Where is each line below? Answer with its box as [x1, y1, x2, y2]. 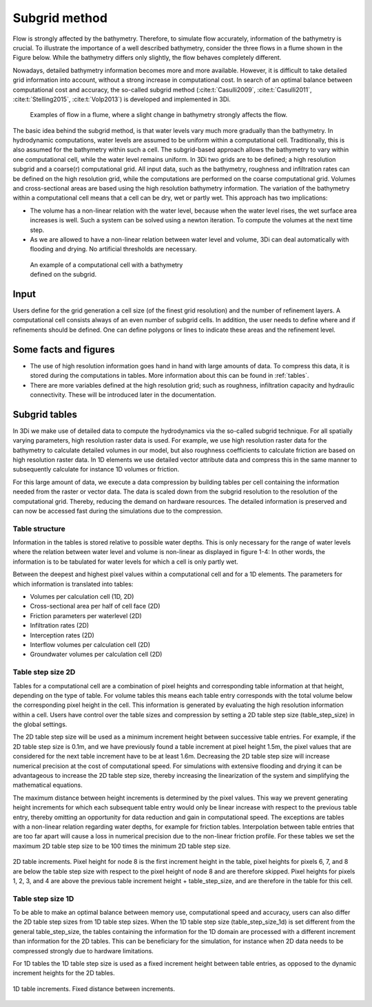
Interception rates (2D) [30, 630, 94, 639]
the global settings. [12, 720, 68, 729]
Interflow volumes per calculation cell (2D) [30, 640, 151, 648]
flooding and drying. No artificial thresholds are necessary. [30, 245, 197, 253]
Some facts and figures [12, 343, 115, 355]
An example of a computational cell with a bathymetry [30, 260, 183, 268]
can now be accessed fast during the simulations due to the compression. [12, 507, 223, 515]
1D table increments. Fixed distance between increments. [12, 984, 176, 993]
